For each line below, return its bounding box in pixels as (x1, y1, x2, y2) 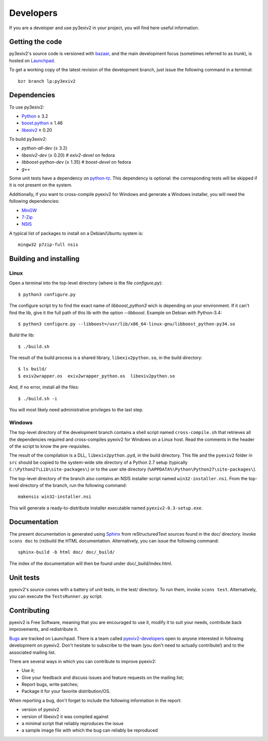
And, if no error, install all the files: (9, 384, 79, 390)
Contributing (9, 606, 50, 615)
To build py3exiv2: (9, 136, 47, 142)
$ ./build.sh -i (18, 396, 58, 401)
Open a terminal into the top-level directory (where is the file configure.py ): (9, 280, 163, 286)
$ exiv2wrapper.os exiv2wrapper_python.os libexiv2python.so (18, 373, 175, 379)
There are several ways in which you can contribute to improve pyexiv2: (9, 658, 156, 664)
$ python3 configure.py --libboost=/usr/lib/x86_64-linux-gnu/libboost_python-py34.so (18, 321, 235, 327)
